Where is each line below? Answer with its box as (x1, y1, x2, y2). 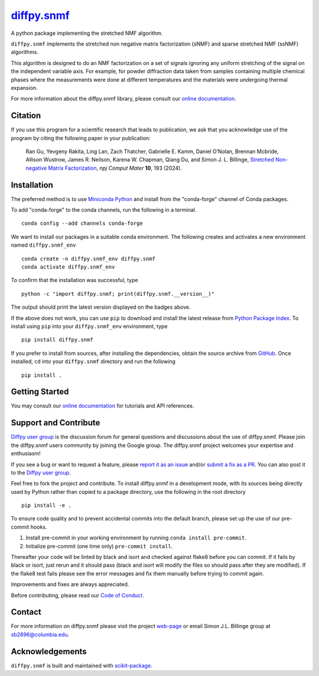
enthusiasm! (11, 450, 41, 457)
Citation (11, 111, 41, 121)
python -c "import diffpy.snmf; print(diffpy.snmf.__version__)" (21, 290, 215, 297)
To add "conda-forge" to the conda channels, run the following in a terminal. (11, 206, 197, 214)
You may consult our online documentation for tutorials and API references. (11, 402, 194, 409)
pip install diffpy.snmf (21, 337, 93, 343)
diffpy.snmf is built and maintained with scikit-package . (11, 662, 153, 669)
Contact (11, 607, 41, 617)
